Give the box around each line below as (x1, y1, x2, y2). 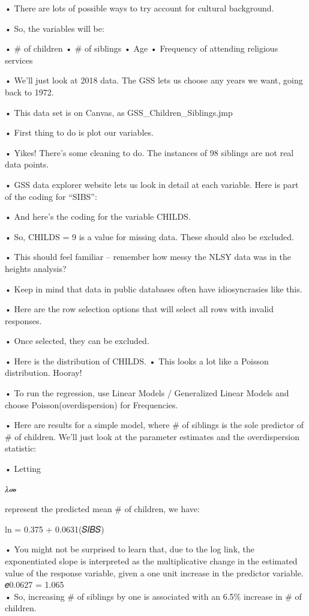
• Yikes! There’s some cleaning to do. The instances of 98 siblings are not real (5, 146, 294, 159)
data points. (5, 158, 49, 171)
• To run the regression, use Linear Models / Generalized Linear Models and (5, 387, 289, 399)
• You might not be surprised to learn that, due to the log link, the (5, 543, 255, 555)
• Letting (5, 462, 41, 475)
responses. (5, 314, 42, 327)
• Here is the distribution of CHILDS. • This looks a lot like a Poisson (5, 354, 269, 367)
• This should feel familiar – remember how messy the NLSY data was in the (5, 250, 292, 263)
